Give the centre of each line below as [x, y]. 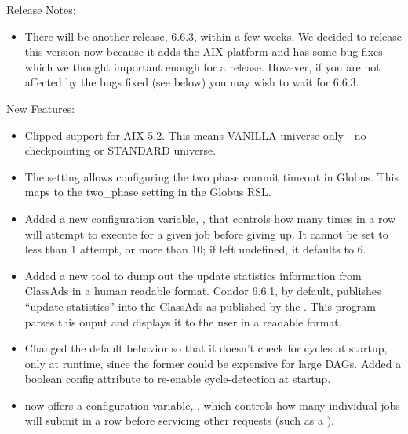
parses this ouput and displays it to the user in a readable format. [183, 321]
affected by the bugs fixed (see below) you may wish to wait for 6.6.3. [192, 82]
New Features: [41, 108]
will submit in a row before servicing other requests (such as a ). [179, 420]
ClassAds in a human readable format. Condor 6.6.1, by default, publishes [203, 291]
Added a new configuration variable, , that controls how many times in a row [210, 218]
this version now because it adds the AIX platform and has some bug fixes [204, 51]
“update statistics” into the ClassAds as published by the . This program [200, 306]
